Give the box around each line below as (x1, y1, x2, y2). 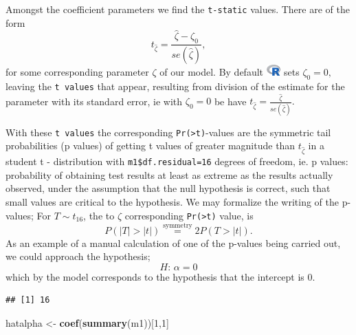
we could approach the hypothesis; (5, 249, 151, 263)
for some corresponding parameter (5, 65, 149, 79)
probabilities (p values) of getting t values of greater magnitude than (5, 138, 296, 153)
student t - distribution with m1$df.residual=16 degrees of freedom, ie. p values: (5, 154, 348, 169)
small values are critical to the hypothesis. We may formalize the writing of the (5, 195, 339, 209)
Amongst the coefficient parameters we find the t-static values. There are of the (5, 2, 350, 16)
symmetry (163, 221, 192, 229)
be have (214, 94, 247, 108)
